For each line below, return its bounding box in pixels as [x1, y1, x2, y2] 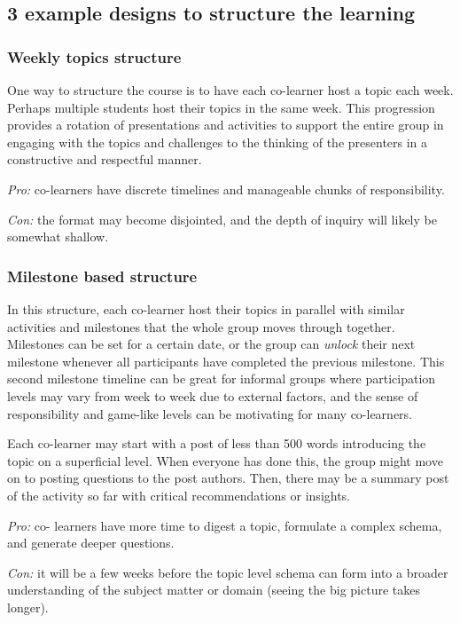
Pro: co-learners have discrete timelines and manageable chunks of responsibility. [7, 179, 445, 198]
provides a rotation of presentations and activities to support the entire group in [7, 115, 444, 134]
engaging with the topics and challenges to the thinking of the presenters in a [7, 132, 428, 151]
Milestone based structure [7, 264, 198, 287]
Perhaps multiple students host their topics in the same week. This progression [7, 98, 435, 116]
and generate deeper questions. [7, 533, 175, 552]
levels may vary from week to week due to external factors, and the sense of [7, 386, 418, 405]
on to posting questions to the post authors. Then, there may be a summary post [7, 469, 449, 487]
